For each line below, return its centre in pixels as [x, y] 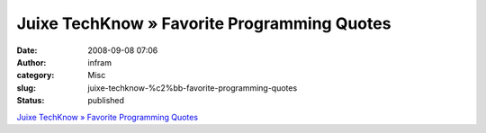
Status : [31, 101]
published [106, 101]
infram [100, 62]
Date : [27, 50]
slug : [26, 88]
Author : [31, 62]
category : [36, 75]
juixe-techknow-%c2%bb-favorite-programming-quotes [193, 88]
